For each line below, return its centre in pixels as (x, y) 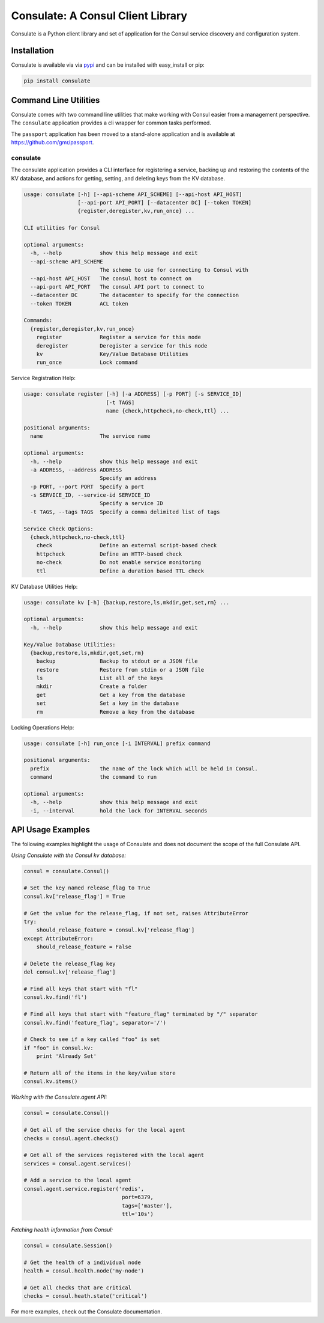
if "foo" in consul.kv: (59, 1048)
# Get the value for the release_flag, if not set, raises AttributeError (136, 913)
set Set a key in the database (108, 703)
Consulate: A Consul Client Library (99, 16)
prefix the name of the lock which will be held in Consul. (144, 769)
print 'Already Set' (67, 1056)
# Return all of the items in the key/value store (100, 1073)
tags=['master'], (147, 1205)
